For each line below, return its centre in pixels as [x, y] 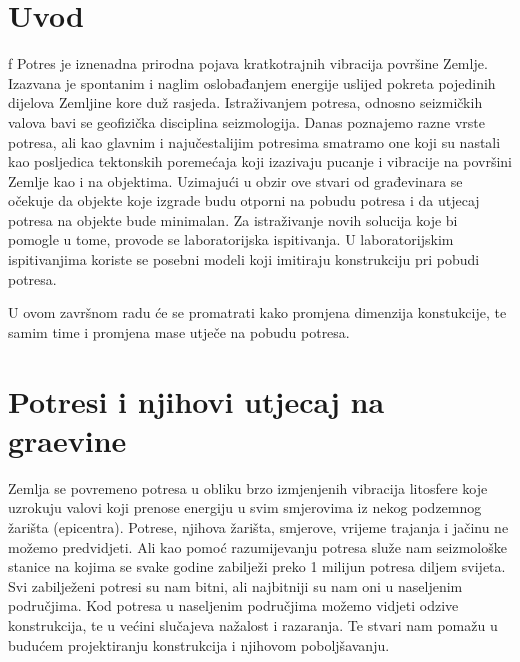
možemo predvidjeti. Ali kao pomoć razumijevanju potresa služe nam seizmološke [257, 546]
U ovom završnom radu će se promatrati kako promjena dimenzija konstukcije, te [257, 312]
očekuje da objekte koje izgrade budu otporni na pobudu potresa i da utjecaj [244, 200]
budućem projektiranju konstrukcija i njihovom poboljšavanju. [199, 644]
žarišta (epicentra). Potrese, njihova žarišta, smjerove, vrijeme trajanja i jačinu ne [258, 526]
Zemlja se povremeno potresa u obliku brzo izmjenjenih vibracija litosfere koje [248, 487]
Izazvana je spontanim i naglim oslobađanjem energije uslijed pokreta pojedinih [252, 82]
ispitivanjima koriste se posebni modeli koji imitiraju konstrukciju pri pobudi [244, 259]
